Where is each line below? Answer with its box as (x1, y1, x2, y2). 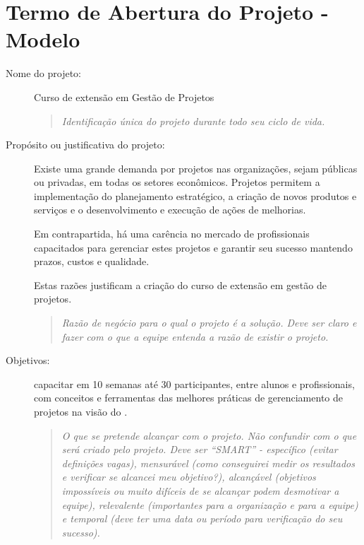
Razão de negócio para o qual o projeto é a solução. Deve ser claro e (61, 315, 357, 330)
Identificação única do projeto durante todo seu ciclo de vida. (61, 113, 325, 128)
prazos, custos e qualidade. (34, 254, 150, 269)
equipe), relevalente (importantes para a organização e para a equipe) (61, 497, 358, 512)
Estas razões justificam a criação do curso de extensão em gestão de (34, 277, 327, 292)
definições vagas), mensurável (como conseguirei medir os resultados (61, 455, 355, 470)
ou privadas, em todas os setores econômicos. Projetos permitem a (34, 175, 320, 189)
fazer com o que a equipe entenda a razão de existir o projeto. (61, 329, 329, 344)
